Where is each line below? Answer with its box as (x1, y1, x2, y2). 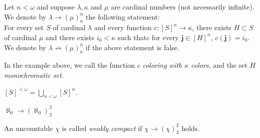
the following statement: (85, 11, 160, 22)
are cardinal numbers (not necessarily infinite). (110, 2, 254, 12)
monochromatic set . (4, 69, 64, 80)
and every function (94, 22, 152, 33)
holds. (181, 122, 200, 133)
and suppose (37, 2, 75, 12)
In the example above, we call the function (4, 60, 135, 70)
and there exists (45, 32, 94, 42)
